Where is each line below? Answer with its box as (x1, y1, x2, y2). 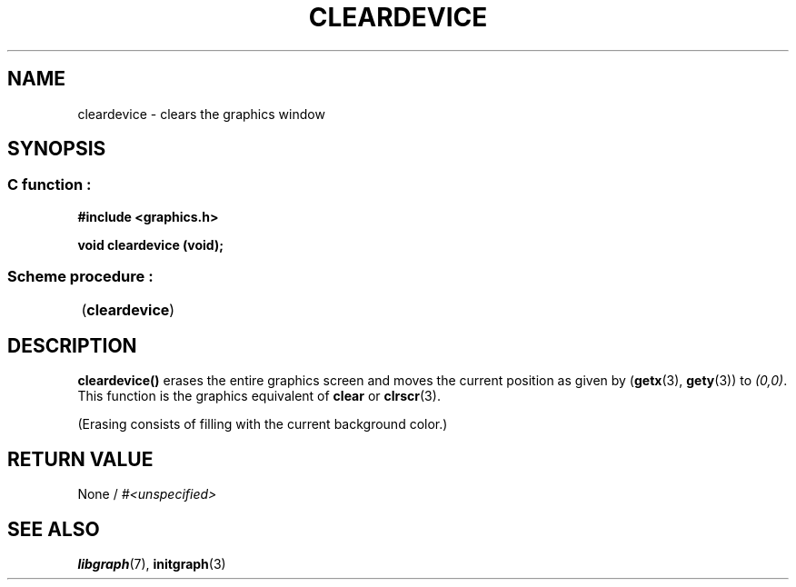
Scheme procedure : (7, 267, 154, 286)
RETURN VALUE (7, 447, 154, 471)
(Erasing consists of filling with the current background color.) (77, 416, 448, 433)
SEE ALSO (7, 517, 100, 541)
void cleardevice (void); (77, 236, 224, 253)
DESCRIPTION (7, 333, 137, 357)
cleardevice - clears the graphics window (77, 105, 325, 122)
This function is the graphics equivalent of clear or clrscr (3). (77, 388, 441, 404)
